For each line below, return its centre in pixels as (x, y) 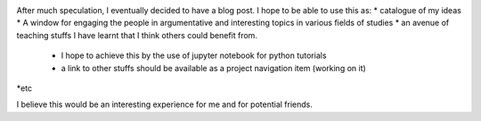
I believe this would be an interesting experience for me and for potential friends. (165, 105)
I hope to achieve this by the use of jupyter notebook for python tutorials (194, 56)
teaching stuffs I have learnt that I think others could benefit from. (137, 35)
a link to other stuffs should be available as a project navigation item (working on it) (214, 68)
